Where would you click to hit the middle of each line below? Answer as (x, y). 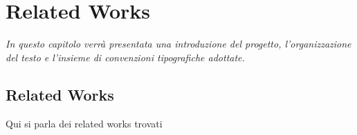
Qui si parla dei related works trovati (84, 123)
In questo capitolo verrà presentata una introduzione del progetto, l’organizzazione (178, 44)
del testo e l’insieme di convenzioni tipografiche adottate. (125, 57)
